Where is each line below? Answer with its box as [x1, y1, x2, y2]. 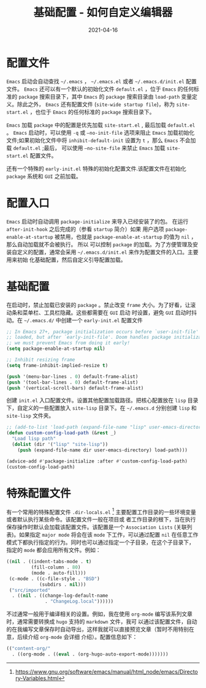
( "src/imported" [9, 587, 51, 593]
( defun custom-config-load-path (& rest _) [6, 430, 116, 436]
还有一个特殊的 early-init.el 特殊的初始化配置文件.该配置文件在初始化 [6, 165, 186, 172]
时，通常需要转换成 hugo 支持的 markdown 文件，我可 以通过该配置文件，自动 [6, 618, 197, 626]
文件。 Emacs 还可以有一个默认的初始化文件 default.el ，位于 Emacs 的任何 [6, 85, 194, 93]
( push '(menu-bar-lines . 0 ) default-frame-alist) [6, 373, 139, 380]
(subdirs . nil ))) [39, 581, 86, 588]
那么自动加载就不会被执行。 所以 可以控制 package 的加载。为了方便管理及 [6, 240, 193, 248]
